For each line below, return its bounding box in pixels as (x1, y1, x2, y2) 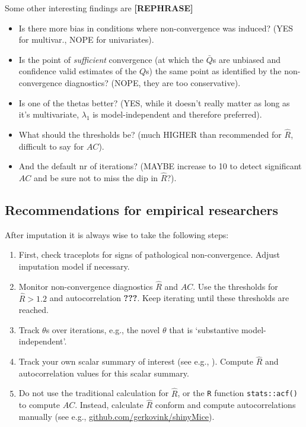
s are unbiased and (212, 53, 280, 65)
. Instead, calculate (75, 398, 144, 411)
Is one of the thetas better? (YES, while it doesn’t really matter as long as (18, 96, 290, 109)
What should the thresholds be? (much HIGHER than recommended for (18, 128, 282, 140)
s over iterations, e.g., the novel (46, 323, 160, 336)
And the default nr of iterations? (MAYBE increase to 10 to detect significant (18, 160, 302, 172)
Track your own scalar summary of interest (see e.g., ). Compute (18, 355, 253, 368)
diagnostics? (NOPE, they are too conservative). (65, 76, 241, 88)
